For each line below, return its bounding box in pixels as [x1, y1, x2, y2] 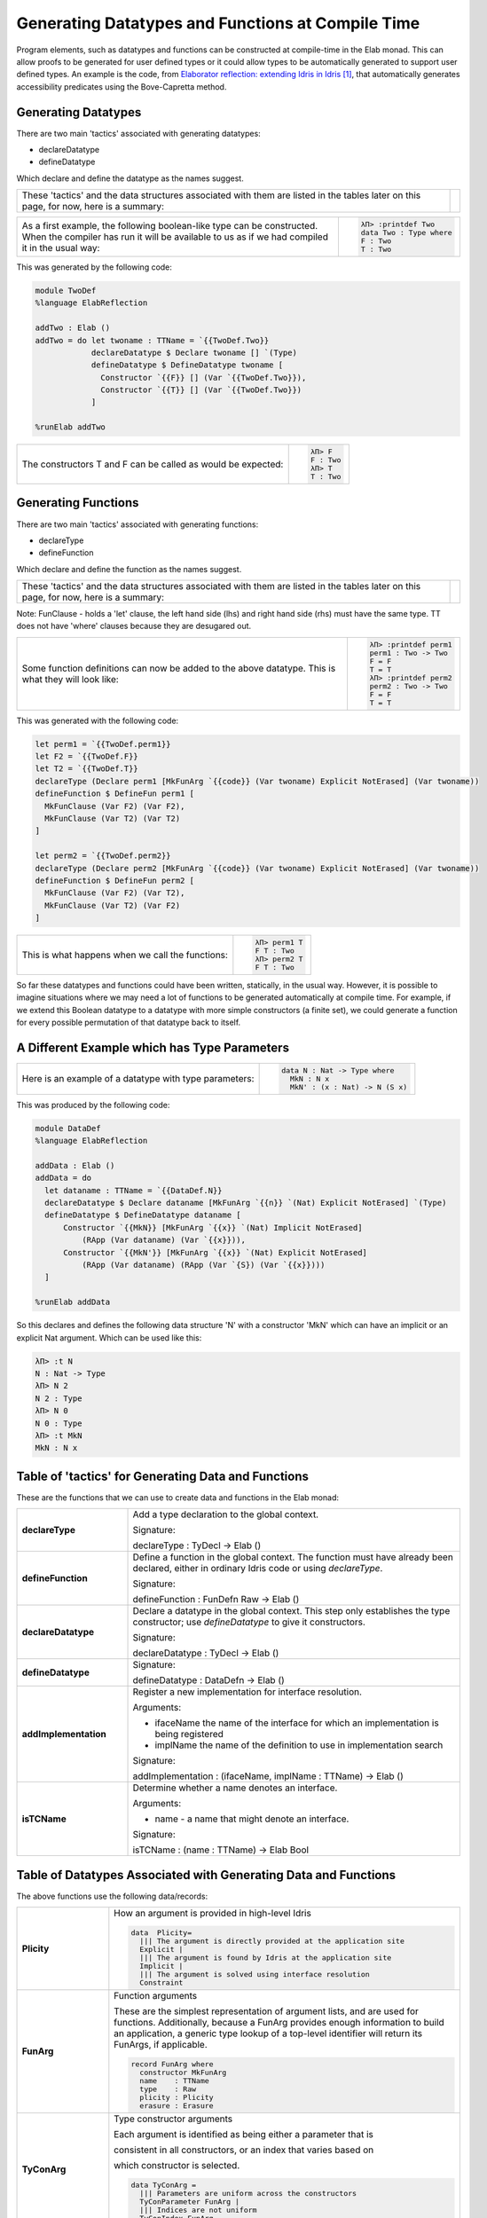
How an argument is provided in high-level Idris [114, 1907, 312, 1920]
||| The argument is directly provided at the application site [138, 1936, 405, 1946]
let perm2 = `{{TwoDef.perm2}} [35, 851, 172, 861]
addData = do [35, 1173, 92, 1184]
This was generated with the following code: [16, 715, 179, 726]
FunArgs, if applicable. [114, 2038, 208, 2050]
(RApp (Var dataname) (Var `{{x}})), [81, 1235, 246, 1246]
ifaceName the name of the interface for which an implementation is [154, 1717, 439, 1729]
